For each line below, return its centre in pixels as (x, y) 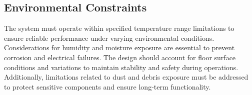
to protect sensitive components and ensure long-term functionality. (107, 86)
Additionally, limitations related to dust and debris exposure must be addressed (126, 77)
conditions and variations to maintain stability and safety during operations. (121, 67)
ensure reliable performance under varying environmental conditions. (109, 38)
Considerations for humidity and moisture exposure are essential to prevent (119, 47)
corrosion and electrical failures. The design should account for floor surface (120, 57)
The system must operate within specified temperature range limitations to (119, 28)
